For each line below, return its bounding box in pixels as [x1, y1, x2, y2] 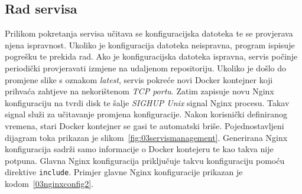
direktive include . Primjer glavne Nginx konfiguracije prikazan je [5, 166, 243, 178]
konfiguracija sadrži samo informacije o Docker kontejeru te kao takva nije [5, 143, 274, 155]
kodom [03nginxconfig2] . [5, 177, 94, 189]
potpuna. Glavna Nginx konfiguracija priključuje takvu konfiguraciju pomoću [5, 154, 285, 166]
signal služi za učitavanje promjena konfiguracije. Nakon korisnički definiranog [5, 108, 287, 120]
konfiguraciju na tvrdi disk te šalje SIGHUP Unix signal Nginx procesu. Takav [5, 96, 290, 108]
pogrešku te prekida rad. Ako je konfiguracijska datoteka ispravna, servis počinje [5, 50, 298, 63]
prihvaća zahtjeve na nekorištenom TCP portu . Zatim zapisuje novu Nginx [5, 85, 274, 97]
